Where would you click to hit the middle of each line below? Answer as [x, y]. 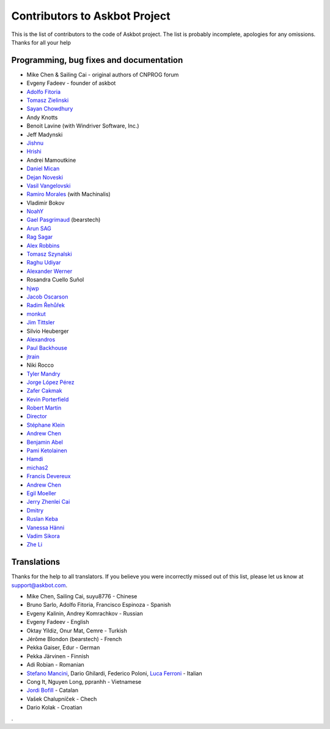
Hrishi [34, 151]
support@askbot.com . [39, 585]
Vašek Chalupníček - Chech [62, 698]
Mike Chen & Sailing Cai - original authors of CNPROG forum [103, 74]
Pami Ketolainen [47, 451]
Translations [36, 562]
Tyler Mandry [43, 374]
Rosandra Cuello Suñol [55, 280]
